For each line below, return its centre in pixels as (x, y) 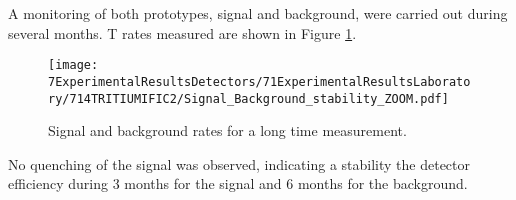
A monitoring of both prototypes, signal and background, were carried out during (258, 13)
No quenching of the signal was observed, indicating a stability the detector (239, 163)
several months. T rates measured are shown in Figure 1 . (182, 32)
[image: (73, 65)
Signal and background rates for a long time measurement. (227, 130)
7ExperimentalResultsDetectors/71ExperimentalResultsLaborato (259, 81)
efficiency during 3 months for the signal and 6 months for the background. (238, 183)
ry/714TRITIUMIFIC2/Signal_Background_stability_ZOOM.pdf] (248, 98)
